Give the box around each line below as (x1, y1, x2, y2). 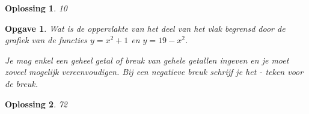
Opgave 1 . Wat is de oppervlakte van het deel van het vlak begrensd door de (5, 22, 286, 34)
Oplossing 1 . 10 (5, 2, 68, 14)
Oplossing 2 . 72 (5, 97, 68, 110)
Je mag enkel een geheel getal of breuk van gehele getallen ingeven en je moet (5, 53, 289, 66)
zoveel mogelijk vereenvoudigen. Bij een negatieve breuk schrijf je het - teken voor (5, 65, 304, 78)
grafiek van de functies (5, 34, 87, 46)
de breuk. (5, 77, 38, 89)
